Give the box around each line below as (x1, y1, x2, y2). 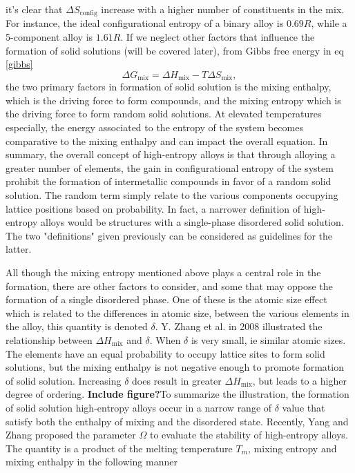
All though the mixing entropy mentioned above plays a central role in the (6, 265, 321, 279)
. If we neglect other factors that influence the (120, 30, 315, 44)
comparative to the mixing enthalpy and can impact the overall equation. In (6, 133, 328, 148)
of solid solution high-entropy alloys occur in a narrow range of (6, 400, 272, 414)
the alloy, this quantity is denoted (6, 319, 148, 334)
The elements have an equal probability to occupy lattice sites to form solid (6, 346, 325, 360)
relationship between (6, 332, 93, 347)
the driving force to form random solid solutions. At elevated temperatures (6, 106, 322, 121)
